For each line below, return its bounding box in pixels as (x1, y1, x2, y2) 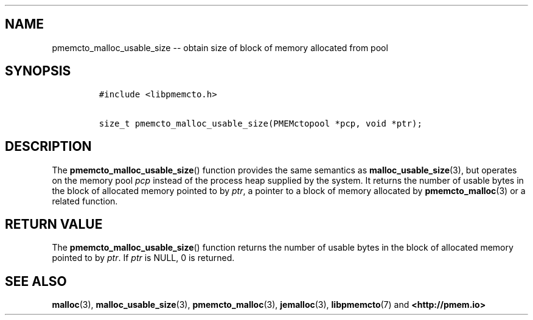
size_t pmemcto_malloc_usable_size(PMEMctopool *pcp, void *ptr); (99, 118, 422, 128)
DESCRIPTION (5, 139, 92, 155)
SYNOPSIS (5, 63, 71, 79)
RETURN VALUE (5, 216, 103, 232)
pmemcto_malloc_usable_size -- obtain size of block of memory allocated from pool (52, 42, 388, 53)
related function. (52, 195, 118, 206)
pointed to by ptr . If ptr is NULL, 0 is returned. (52, 252, 235, 263)
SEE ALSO (5, 273, 67, 289)
